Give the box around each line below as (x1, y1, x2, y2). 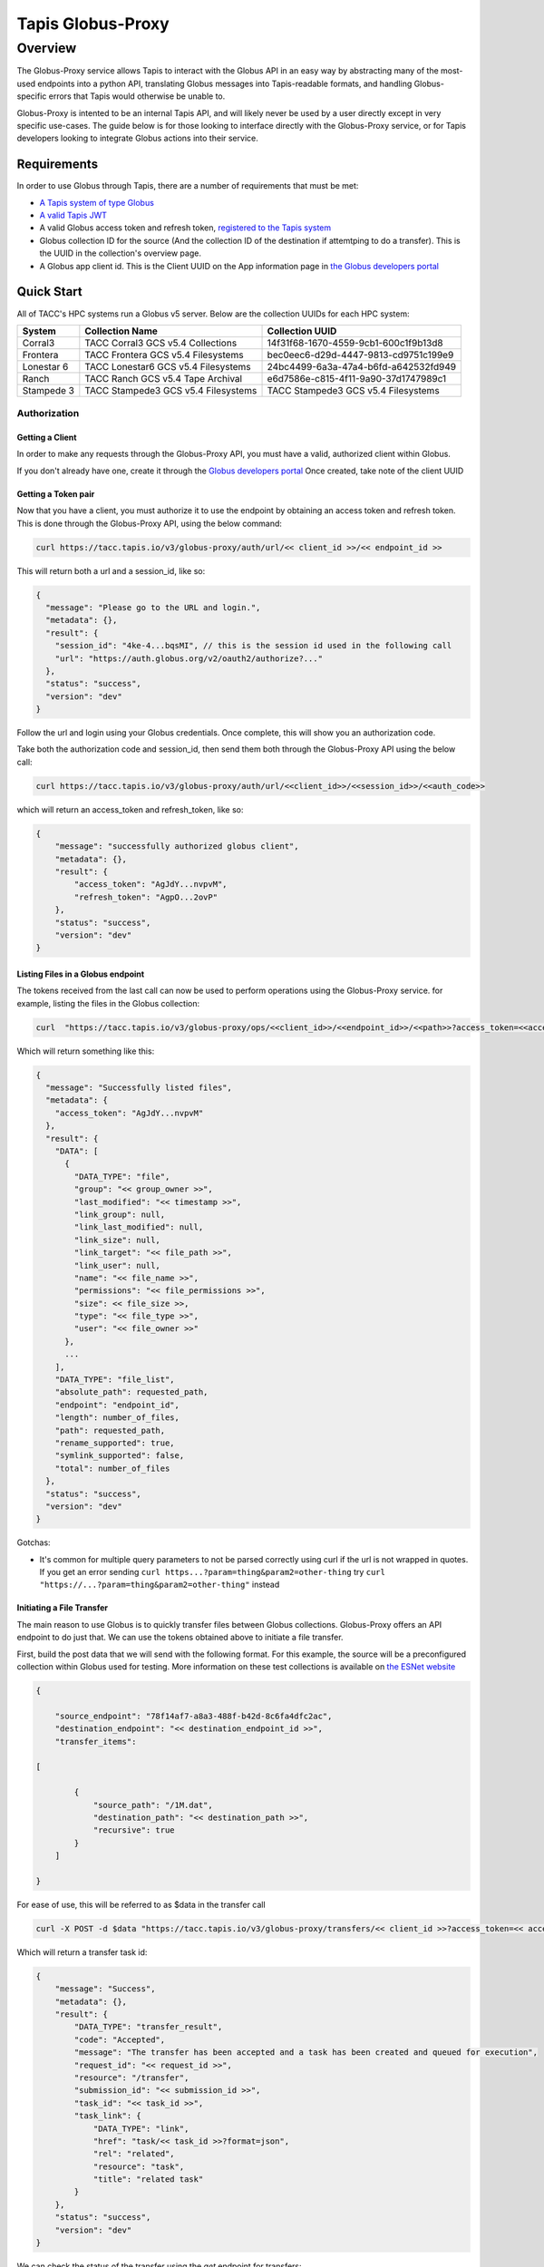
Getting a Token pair (16, 488, 95, 499)
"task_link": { (73, 2111, 142, 2121)
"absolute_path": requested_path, (54, 1387, 209, 1397)
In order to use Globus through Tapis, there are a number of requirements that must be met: (16, 180, 359, 191)
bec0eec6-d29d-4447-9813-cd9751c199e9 (267, 348, 454, 361)
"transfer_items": (54, 1737, 137, 1746)
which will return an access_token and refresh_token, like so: (16, 803, 244, 815)
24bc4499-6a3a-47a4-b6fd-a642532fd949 (267, 360, 457, 373)
